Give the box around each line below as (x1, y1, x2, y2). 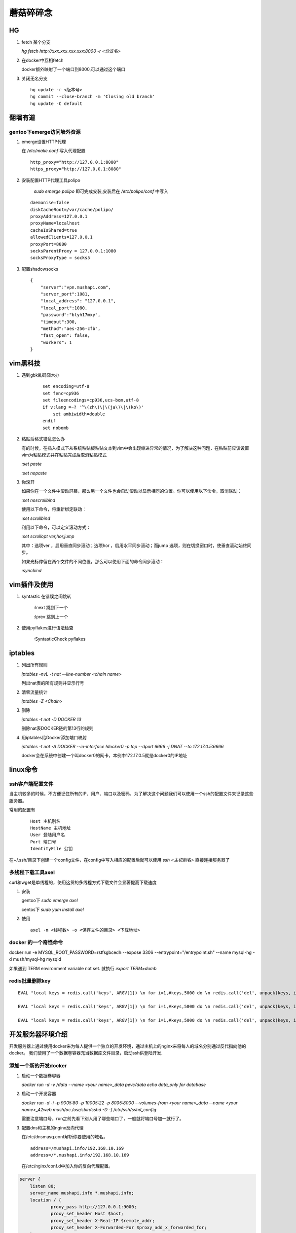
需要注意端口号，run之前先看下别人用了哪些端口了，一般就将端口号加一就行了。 (21, 1116, 184, 1122)
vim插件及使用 (9, 580, 54, 589)
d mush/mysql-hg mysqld (9, 956, 62, 962)
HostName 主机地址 (30, 825, 71, 831)
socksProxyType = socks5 (30, 255, 90, 261)
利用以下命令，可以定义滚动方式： (21, 524, 91, 530)
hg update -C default (30, 101, 82, 106)
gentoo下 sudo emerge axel (21, 898, 78, 904)
